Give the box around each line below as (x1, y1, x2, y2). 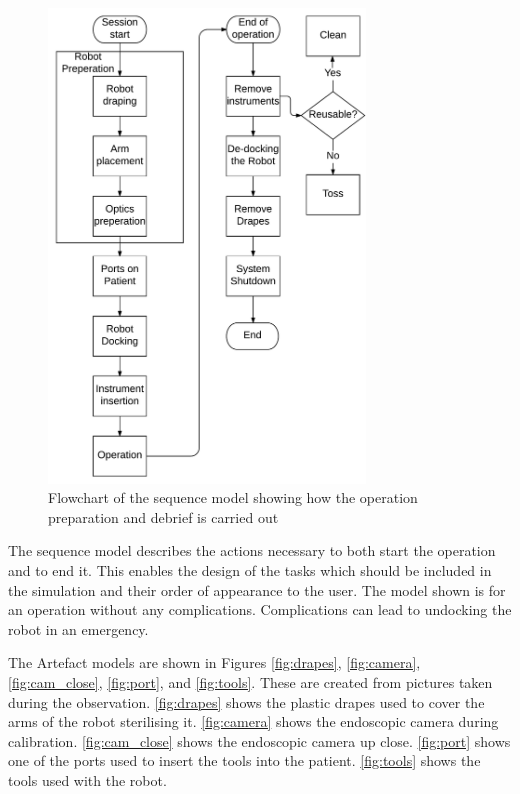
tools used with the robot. (8, 769, 167, 790)
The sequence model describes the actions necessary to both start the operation (8, 540, 496, 561)
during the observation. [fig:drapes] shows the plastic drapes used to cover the (8, 691, 485, 712)
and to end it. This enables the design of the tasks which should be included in (8, 559, 492, 580)
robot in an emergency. (8, 618, 149, 639)
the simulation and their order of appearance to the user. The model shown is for (8, 579, 506, 600)
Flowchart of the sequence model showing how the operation (48, 487, 418, 508)
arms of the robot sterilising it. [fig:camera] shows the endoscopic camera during (8, 711, 499, 732)
